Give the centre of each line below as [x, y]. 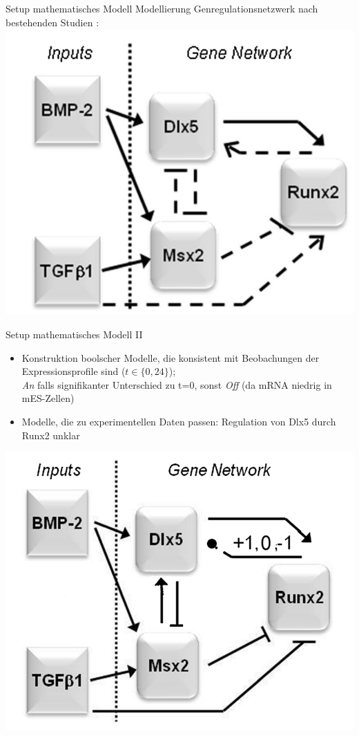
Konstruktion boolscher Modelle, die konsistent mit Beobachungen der [171, 357]
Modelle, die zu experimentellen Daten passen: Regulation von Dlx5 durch [179, 421]
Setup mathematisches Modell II [74, 334]
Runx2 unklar [51, 435]
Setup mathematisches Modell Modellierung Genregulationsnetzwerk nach [162, 8]
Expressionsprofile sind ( [74, 371]
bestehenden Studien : [52, 22]
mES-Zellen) [48, 398]
